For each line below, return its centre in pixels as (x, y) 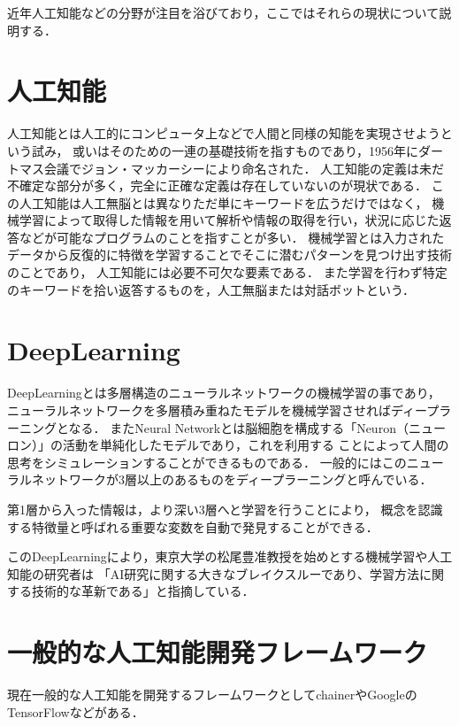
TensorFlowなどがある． (76, 711)
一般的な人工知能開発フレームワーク (218, 652)
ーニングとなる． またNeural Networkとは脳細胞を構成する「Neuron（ (208, 427)
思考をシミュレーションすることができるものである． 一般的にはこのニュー (226, 462)
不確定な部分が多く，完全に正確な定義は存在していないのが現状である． (218, 185)
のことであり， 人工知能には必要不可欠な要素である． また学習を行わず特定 (227, 272)
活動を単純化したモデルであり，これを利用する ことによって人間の (256, 445)
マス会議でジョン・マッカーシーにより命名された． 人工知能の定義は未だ (232, 168)
